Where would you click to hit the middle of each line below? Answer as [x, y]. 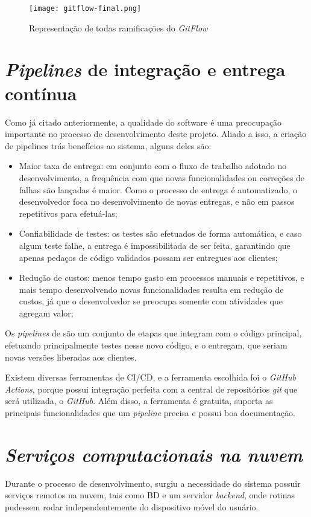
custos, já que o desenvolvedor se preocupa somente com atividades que [151, 301]
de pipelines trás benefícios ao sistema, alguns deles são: [108, 145]
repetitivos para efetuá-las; [68, 213]
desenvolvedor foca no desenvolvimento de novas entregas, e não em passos [157, 201]
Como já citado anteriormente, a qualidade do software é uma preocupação [143, 122]
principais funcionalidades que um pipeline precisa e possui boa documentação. [150, 413]
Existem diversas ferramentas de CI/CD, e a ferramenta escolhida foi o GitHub [150, 377]
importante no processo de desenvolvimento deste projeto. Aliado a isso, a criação [156, 134]
